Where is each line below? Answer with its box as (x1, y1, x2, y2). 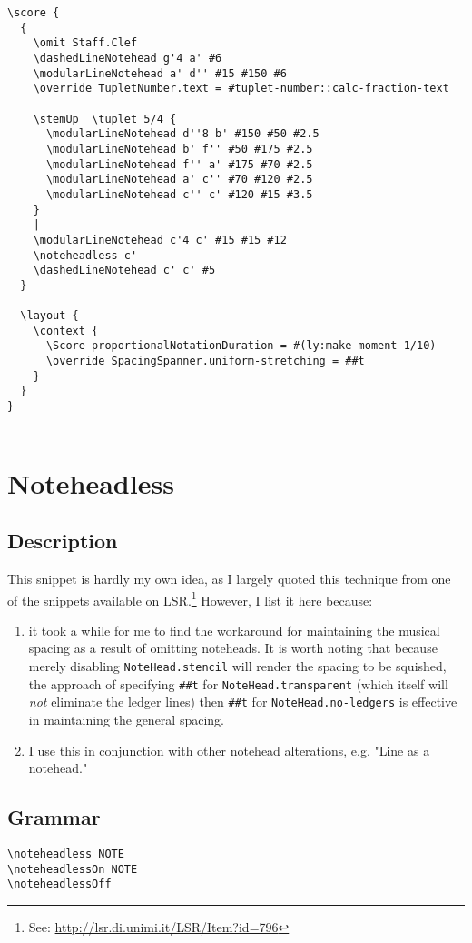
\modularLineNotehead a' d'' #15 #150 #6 (33, 66, 287, 80)
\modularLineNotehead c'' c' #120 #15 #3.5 (45, 187, 313, 201)
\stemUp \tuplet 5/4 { (33, 112, 177, 125)
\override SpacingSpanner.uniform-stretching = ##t (45, 355, 365, 368)
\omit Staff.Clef (33, 36, 138, 50)
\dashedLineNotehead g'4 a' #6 (33, 51, 222, 65)
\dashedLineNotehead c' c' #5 (33, 264, 216, 277)
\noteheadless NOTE (7, 847, 124, 860)
